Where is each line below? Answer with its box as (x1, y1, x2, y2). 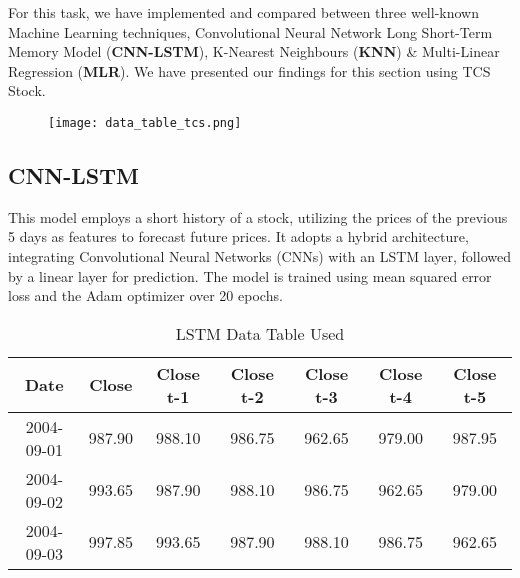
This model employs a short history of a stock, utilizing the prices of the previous (8, 206, 508, 227)
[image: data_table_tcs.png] (48, 115, 242, 130)
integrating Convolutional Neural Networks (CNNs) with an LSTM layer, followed (8, 246, 511, 267)
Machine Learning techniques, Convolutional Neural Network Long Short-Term (8, 21, 493, 42)
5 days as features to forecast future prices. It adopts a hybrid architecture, (8, 226, 469, 247)
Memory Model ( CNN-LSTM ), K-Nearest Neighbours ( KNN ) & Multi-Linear (8, 41, 500, 62)
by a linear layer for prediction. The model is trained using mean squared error (8, 265, 492, 286)
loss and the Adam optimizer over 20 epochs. (8, 285, 283, 306)
